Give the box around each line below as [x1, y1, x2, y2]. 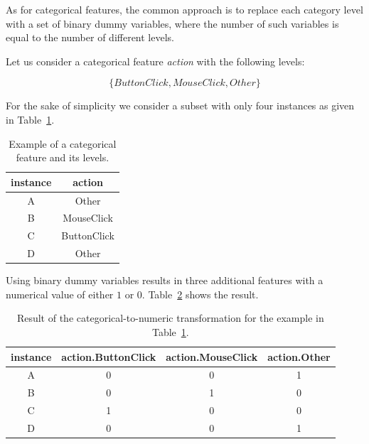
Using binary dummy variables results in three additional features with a [6, 273, 323, 288]
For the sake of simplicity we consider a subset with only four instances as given [6, 98, 355, 113]
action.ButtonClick [61, 349, 156, 364]
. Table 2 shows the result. [141, 286, 259, 301]
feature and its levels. [16, 150, 109, 165]
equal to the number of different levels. [6, 30, 174, 45]
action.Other [267, 349, 331, 364]
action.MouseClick [166, 349, 258, 364]
